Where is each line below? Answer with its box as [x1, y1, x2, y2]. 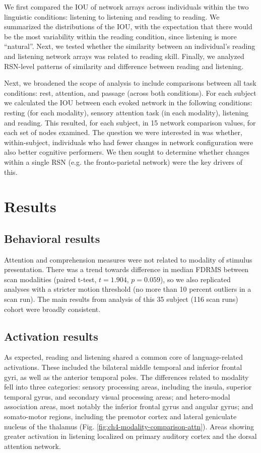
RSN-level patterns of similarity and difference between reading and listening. [4, 60, 244, 71]
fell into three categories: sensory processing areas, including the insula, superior [4, 381, 252, 392]
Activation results [4, 328, 98, 344]
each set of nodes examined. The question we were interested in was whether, [4, 127, 242, 138]
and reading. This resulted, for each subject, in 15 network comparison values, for [4, 117, 256, 127]
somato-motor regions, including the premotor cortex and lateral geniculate [4, 411, 237, 421]
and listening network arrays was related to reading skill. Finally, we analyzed [4, 50, 244, 61]
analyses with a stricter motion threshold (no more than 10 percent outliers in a [4, 284, 251, 294]
